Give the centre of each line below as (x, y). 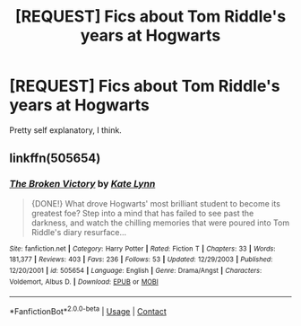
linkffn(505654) (55, 159)
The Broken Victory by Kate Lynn (82, 184)
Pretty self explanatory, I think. (66, 130)
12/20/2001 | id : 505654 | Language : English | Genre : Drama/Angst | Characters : (136, 270)
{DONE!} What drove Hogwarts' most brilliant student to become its (155, 203)
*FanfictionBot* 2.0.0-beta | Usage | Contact (88, 310)
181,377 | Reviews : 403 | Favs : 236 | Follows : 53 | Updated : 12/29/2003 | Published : (141, 260)
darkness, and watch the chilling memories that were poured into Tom (160, 223)
